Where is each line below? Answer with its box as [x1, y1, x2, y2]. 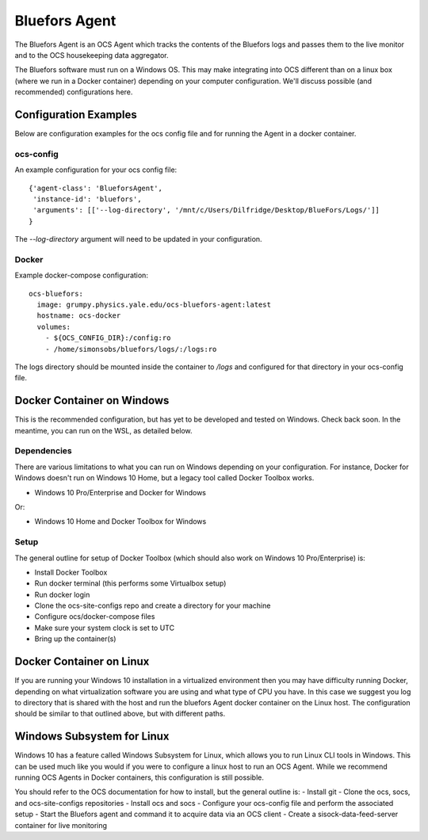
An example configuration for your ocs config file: [14, 165, 178, 174]
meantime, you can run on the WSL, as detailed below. [14, 426, 193, 435]
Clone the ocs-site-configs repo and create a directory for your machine [34, 601, 271, 610]
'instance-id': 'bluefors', [32, 194, 142, 204]
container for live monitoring [14, 820, 107, 830]
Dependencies [14, 445, 73, 456]
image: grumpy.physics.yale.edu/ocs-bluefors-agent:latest [36, 300, 271, 309]
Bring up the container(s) [34, 634, 117, 643]
